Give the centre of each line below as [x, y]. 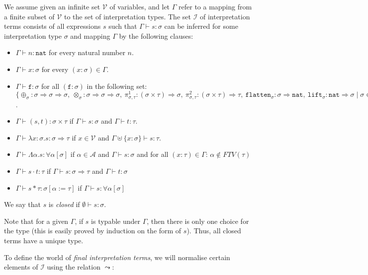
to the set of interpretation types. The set [127, 16]
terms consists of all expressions [52, 26]
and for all [152, 154]
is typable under [116, 221]
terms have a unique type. [44, 241]
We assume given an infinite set [52, 6]
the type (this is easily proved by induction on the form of [93, 231]
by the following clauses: [156, 35]
